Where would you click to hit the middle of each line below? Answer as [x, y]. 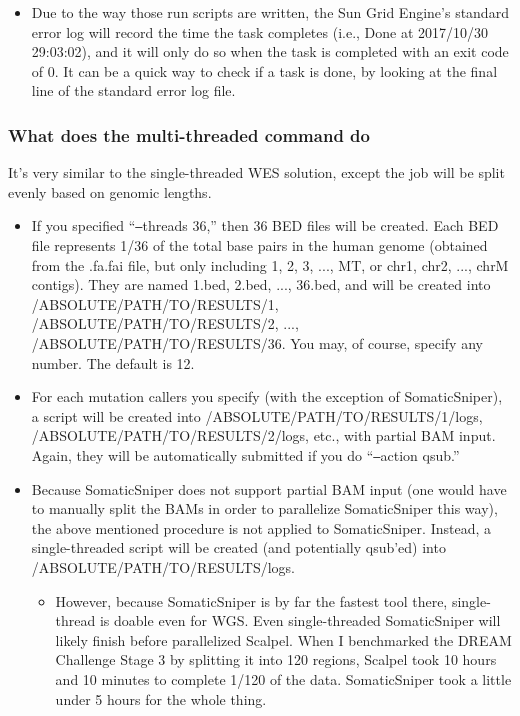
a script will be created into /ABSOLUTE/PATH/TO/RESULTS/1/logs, [257, 415]
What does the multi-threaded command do [189, 134]
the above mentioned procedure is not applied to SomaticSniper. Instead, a [261, 527]
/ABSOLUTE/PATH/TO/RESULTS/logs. [163, 567]
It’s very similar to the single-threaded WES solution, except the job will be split [256, 172]
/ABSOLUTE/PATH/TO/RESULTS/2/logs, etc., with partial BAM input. [263, 435]
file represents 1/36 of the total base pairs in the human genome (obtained [259, 245]
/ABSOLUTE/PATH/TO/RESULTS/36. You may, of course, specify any [257, 343]
